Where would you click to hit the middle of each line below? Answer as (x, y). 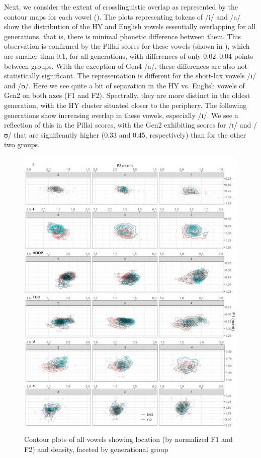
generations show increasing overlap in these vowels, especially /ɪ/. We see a (121, 115)
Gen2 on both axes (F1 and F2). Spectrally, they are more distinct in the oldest (127, 95)
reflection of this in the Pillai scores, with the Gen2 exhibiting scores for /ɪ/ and (128, 125)
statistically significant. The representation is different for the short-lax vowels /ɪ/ (130, 76)
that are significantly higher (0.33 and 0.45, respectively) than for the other (130, 134)
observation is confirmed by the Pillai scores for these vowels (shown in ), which (127, 46)
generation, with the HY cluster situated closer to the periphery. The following (125, 105)
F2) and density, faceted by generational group (96, 449)
